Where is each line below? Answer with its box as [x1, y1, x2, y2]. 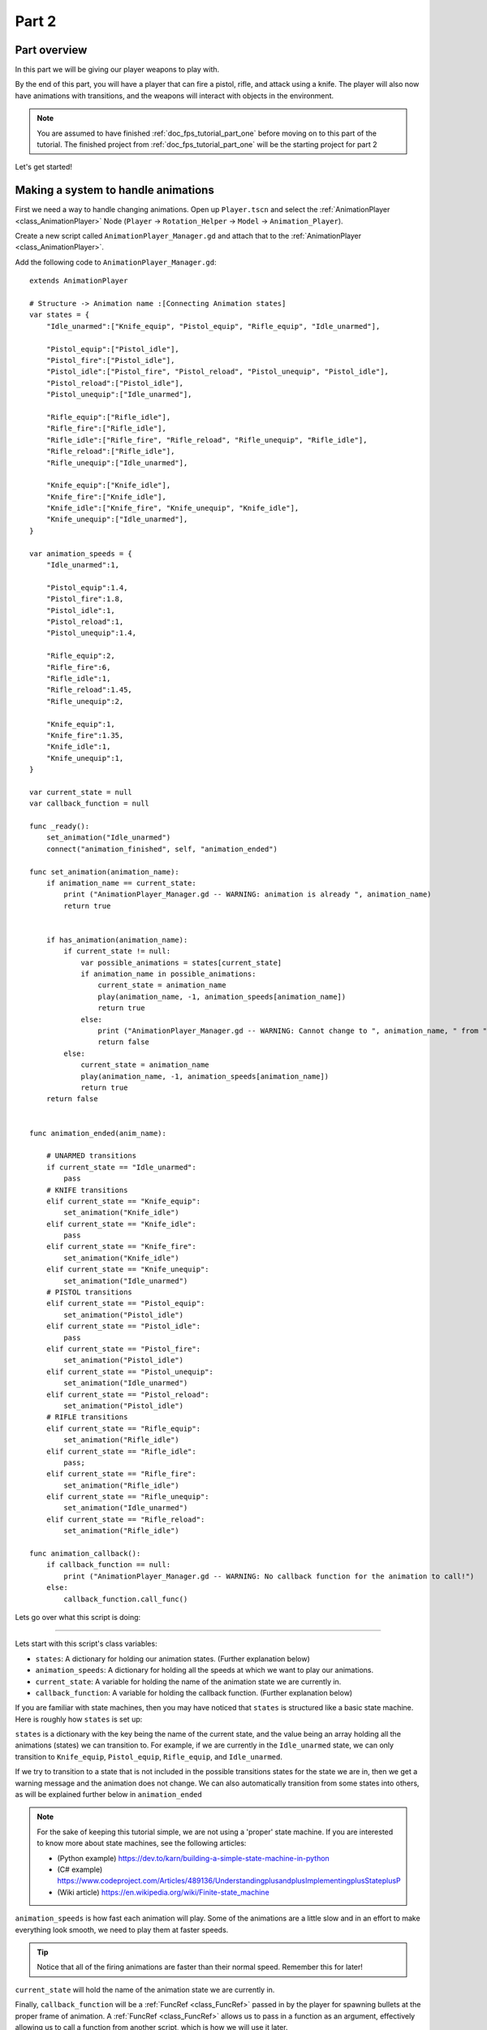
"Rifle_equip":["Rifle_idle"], [45, 412, 171, 421]
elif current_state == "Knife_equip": [45, 1196, 201, 1206]
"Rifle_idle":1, [45, 674, 111, 683]
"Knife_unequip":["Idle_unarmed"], [45, 515, 188, 524]
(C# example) [57, 1864, 103, 1874]
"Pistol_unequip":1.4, [45, 628, 137, 637]
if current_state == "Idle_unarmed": [45, 1162, 196, 1172]
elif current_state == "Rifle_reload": [45, 1514, 205, 1524]
